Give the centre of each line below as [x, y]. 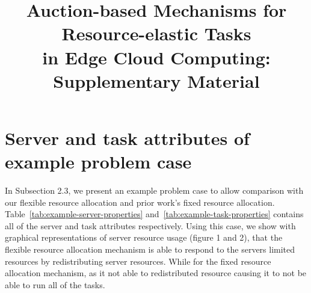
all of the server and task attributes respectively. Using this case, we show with [150, 225]
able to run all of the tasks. [55, 284]
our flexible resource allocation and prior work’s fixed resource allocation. [140, 202]
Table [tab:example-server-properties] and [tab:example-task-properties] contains [154, 214]
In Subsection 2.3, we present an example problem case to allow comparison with [154, 190]
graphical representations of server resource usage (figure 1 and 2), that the [144, 237]
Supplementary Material [156, 80]
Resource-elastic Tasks [156, 33]
